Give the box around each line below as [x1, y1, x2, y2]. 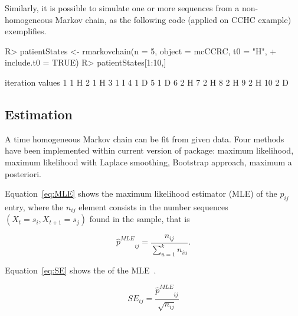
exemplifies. [5, 25, 47, 37]
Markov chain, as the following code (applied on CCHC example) [55, 13, 292, 25]
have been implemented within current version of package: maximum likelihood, [5, 144, 294, 157]
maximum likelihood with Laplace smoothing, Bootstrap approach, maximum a [5, 155, 292, 168]
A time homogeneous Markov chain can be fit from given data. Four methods [5, 132, 284, 145]
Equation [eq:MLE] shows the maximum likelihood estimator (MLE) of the [5, 187, 277, 200]
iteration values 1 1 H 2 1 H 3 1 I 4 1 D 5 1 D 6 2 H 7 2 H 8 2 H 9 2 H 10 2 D [5, 76, 289, 88]
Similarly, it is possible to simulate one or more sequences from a [5, 2, 240, 14]
